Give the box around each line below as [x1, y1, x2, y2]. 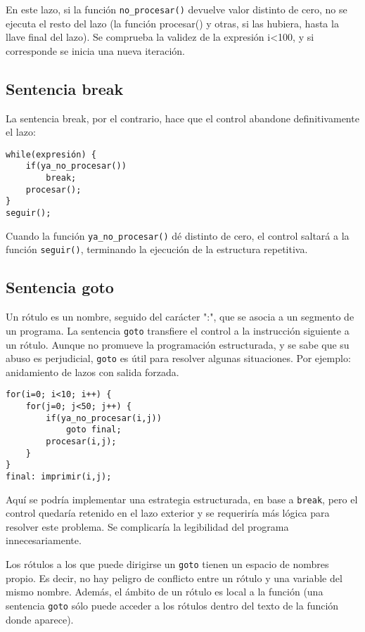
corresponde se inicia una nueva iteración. [6, 43, 185, 58]
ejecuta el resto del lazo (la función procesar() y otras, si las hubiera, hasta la [6, 15, 339, 30]
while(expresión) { [6, 149, 96, 160]
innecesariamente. [6, 533, 82, 548]
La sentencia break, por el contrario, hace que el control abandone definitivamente [6, 110, 359, 125]
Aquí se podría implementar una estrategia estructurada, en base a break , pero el [6, 491, 358, 506]
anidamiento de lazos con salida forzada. [6, 364, 179, 379]
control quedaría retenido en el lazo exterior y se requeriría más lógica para [6, 505, 330, 520]
